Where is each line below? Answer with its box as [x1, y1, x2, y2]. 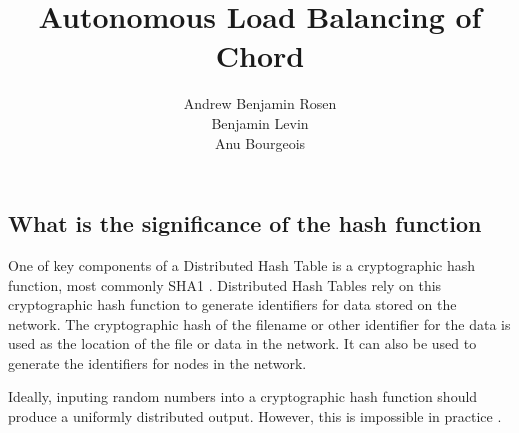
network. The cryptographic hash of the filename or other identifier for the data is [8, 313, 511, 334]
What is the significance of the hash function [8, 208, 482, 239]
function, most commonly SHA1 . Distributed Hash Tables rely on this [8, 274, 442, 295]
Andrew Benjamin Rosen [183, 93, 337, 114]
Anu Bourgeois [214, 132, 306, 153]
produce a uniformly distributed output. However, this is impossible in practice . [8, 406, 502, 427]
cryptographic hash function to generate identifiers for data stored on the [8, 294, 457, 315]
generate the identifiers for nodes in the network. [8, 352, 307, 373]
